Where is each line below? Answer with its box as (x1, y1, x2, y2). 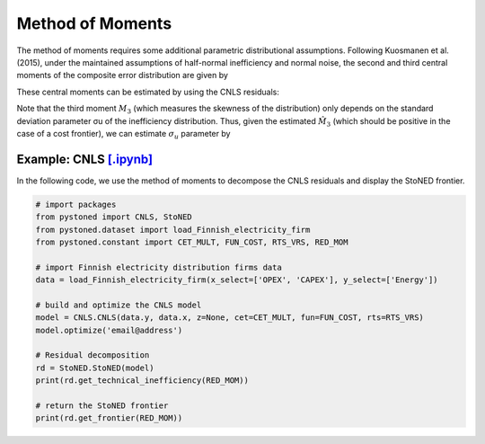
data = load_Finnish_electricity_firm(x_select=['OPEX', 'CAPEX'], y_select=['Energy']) (35, 275, 439, 285)
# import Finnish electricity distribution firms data (35, 262, 282, 272)
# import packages (35, 199, 117, 209)
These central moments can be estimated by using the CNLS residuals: (16, 86, 280, 97)
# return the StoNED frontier (35, 401, 169, 411)
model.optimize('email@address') (35, 324, 183, 335)
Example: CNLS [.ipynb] (16, 151, 153, 166)
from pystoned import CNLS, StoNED (35, 212, 192, 222)
